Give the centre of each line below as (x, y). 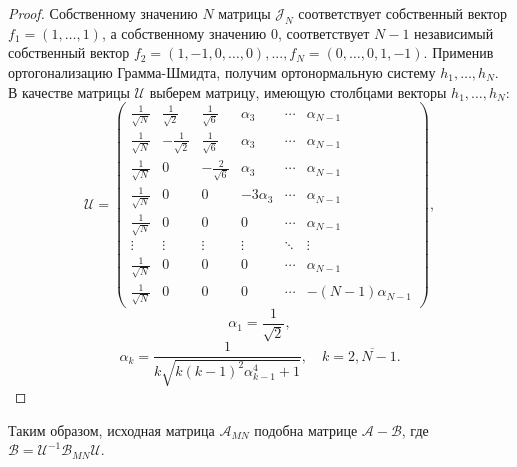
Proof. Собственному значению (103, 13)
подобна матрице (306, 429)
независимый (454, 32)
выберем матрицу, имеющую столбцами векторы (298, 91)
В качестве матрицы (69, 91)
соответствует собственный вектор (403, 13)
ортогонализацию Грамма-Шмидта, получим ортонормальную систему (222, 71)
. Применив (458, 52)
